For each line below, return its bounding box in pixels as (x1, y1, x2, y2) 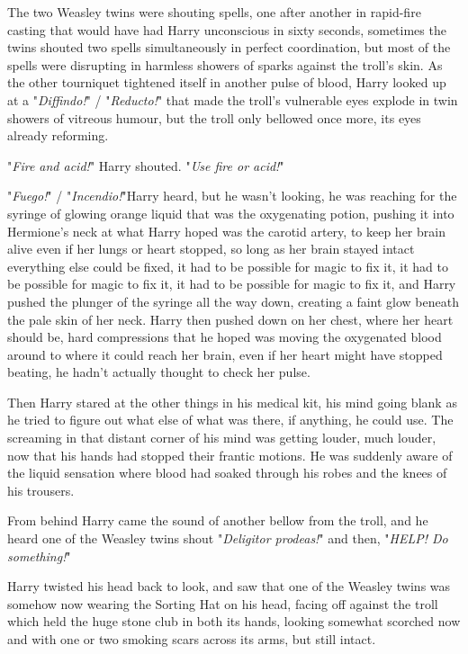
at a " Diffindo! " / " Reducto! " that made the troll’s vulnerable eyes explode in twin (7, 90, 458, 109)
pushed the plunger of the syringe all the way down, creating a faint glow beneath (7, 291, 459, 310)
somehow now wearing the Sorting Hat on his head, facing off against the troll (7, 594, 438, 613)
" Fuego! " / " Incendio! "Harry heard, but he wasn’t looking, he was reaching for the (7, 186, 457, 205)
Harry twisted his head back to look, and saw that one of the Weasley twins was (7, 577, 451, 596)
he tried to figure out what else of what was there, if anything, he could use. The (7, 410, 454, 429)
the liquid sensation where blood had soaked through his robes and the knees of (7, 463, 447, 482)
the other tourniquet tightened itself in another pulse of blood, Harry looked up (7, 73, 446, 92)
